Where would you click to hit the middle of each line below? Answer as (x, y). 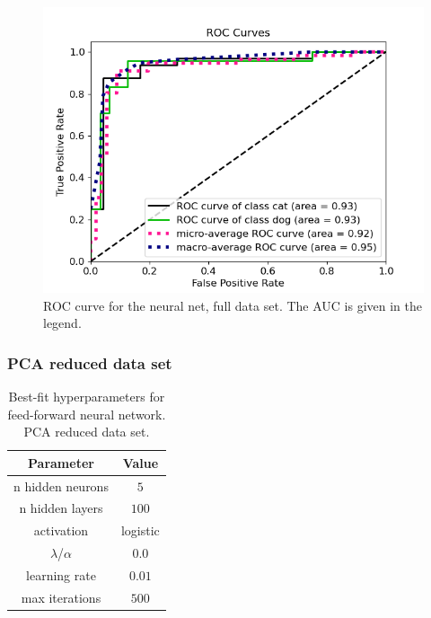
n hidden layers (61, 508)
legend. (62, 323)
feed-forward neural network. (87, 414)
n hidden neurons (61, 486)
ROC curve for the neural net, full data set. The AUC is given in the (233, 305)
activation (61, 530)
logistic (140, 530)
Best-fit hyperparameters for (87, 396)
